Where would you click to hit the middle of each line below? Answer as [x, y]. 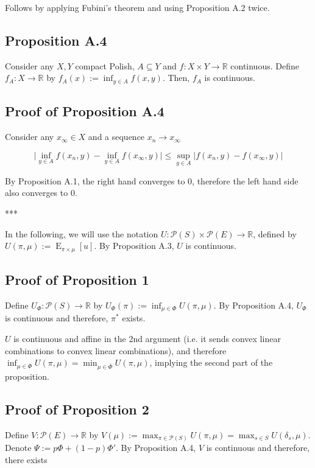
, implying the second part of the [211, 362]
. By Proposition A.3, [134, 246]
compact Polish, [105, 65]
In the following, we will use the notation [82, 233]
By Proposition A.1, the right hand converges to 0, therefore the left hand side [152, 180]
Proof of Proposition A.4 [85, 111]
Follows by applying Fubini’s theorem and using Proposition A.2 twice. [137, 7]
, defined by [275, 233]
